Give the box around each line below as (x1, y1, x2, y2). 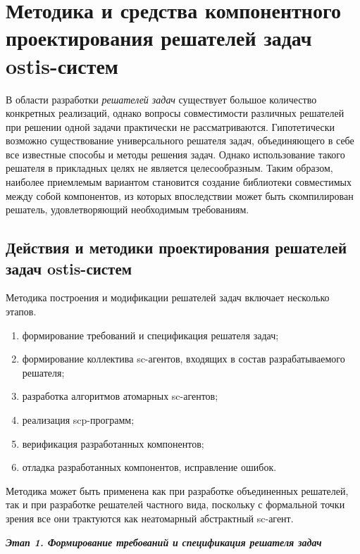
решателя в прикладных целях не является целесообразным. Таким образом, (6, 160, 333, 175)
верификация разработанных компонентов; (22, 436, 204, 451)
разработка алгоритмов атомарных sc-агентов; (22, 389, 218, 403)
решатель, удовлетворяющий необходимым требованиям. (6, 202, 249, 217)
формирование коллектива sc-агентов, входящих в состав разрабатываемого (22, 351, 345, 366)
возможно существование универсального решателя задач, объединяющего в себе (6, 133, 354, 148)
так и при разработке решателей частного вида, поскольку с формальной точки (6, 497, 345, 512)
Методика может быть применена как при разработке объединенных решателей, (6, 483, 349, 498)
